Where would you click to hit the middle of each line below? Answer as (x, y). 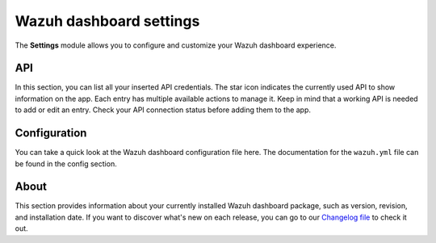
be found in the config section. (66, 163)
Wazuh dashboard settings (107, 21)
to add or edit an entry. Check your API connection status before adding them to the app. (163, 110)
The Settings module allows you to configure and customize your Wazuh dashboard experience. (176, 45)
